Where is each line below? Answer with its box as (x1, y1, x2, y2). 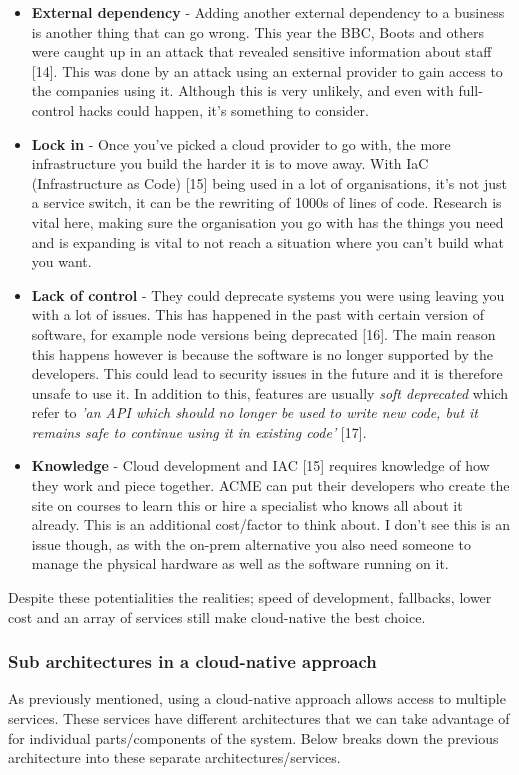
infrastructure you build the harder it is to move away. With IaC (31, 153, 429, 174)
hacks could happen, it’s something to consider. (78, 99, 369, 120)
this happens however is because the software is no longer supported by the (31, 343, 493, 364)
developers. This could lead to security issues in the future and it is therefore (31, 363, 503, 384)
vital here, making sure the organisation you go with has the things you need (31, 211, 504, 232)
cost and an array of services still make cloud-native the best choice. (8, 606, 426, 627)
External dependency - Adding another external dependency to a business (31, 2, 505, 22)
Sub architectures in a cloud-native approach (8, 649, 377, 674)
